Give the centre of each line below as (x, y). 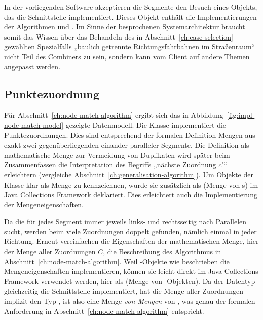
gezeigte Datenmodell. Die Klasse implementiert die (146, 125)
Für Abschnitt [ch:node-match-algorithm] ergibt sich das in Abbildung (114, 115)
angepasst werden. (32, 66)
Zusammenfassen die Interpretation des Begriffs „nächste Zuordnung (110, 165)
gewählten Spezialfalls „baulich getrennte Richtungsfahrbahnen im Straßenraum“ (130, 46)
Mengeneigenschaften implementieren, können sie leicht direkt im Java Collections (131, 271)
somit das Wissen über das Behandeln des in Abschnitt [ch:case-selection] (119, 36)
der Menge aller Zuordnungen (50, 251)
